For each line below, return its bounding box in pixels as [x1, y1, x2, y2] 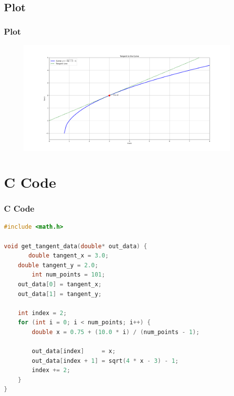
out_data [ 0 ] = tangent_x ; [18, 280, 102, 288]
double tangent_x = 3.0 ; [28, 252, 109, 259]
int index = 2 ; [18, 309, 67, 317]
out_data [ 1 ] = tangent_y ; [18, 290, 102, 297]
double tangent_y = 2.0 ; [18, 261, 98, 269]
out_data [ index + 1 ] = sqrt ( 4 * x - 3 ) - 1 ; [32, 357, 179, 364]
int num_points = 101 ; [32, 271, 105, 278]
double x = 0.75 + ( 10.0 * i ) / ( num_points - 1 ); [32, 328, 200, 336]
